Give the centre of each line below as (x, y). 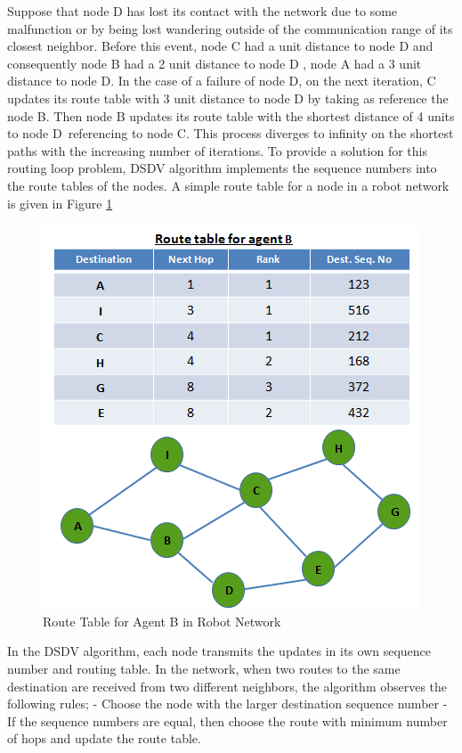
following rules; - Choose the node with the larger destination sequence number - (227, 704)
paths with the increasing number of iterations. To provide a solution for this (217, 150)
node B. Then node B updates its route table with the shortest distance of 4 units (231, 115)
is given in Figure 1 (60, 203)
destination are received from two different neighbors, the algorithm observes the (227, 686)
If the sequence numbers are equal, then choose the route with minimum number (227, 720)
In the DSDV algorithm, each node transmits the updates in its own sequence (219, 651)
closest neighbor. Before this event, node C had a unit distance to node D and (220, 46)
